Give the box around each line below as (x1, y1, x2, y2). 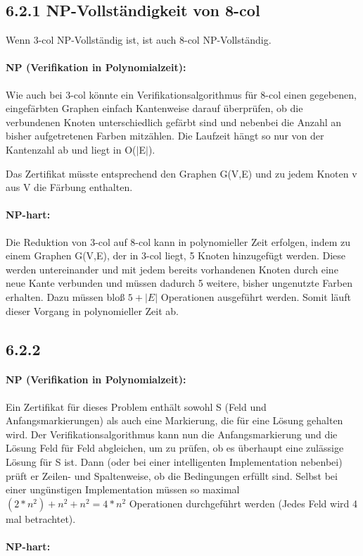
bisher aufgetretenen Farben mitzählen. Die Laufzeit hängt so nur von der (6, 128, 324, 143)
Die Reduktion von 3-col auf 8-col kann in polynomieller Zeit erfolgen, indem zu (6, 234, 351, 249)
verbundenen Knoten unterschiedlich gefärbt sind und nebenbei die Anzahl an (6, 114, 342, 129)
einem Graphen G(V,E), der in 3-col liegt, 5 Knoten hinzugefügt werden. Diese (6, 248, 346, 263)
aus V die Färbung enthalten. (6, 180, 133, 194)
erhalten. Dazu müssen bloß (6, 289, 125, 304)
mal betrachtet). (6, 511, 76, 526)
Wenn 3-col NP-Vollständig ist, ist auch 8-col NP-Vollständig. (6, 32, 272, 47)
